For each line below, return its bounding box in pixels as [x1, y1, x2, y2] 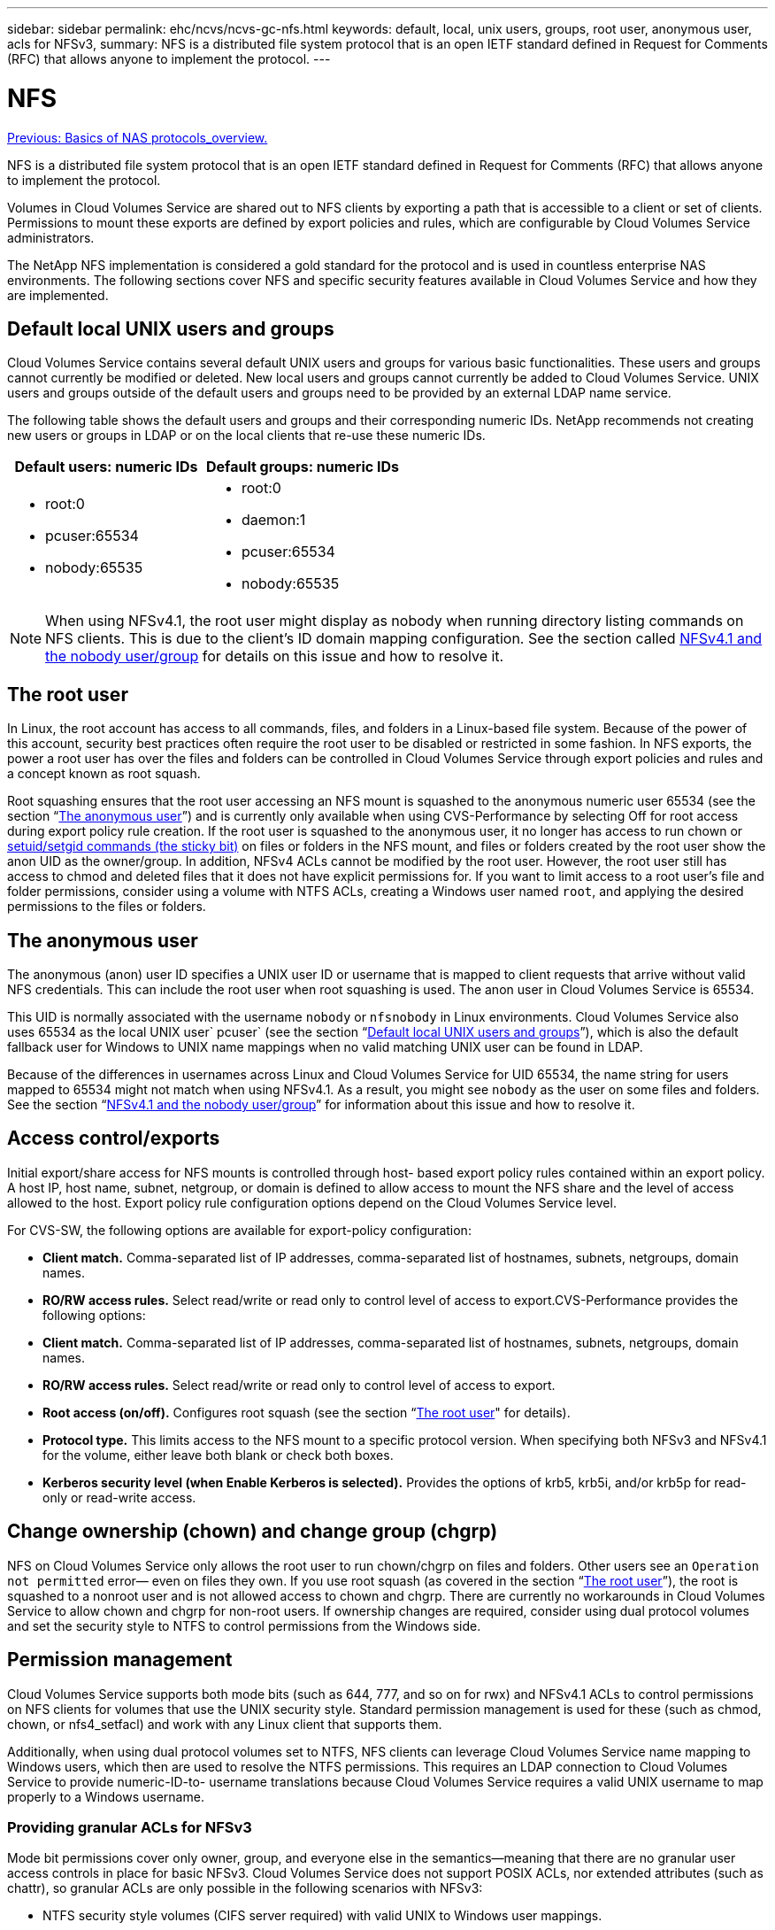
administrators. [7, 229, 95, 245]
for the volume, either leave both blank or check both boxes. [42, 1447, 394, 1463]
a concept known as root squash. [7, 766, 201, 782]
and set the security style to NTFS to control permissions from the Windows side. [7, 1617, 481, 1633]
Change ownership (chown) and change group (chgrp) [7, 1520, 498, 1543]
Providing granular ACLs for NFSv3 [7, 1818, 252, 1836]
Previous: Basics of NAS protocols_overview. [7, 129, 268, 145]
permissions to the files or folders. [7, 899, 206, 915]
